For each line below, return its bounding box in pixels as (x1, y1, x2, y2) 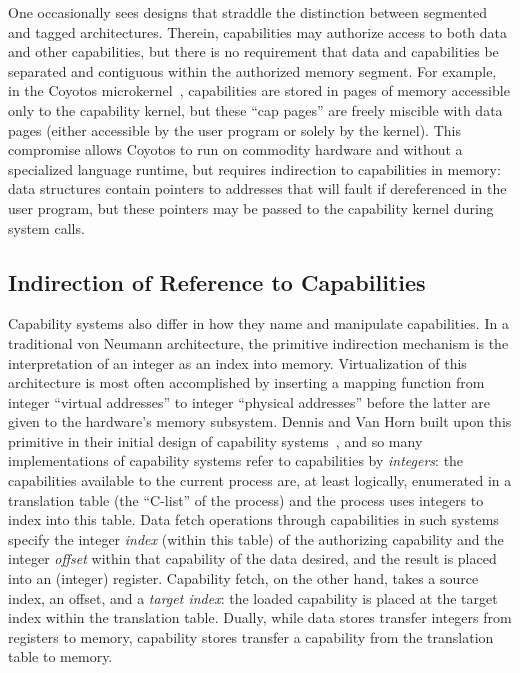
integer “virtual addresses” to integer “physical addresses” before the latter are (8, 391, 490, 412)
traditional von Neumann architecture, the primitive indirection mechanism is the (8, 332, 509, 353)
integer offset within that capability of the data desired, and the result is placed (8, 548, 497, 569)
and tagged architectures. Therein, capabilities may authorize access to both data (8, 21, 507, 42)
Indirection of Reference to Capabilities (8, 266, 426, 297)
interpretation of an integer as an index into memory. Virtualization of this (8, 352, 467, 373)
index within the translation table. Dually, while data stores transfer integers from (8, 607, 512, 628)
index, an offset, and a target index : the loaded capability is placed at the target (8, 587, 498, 608)
